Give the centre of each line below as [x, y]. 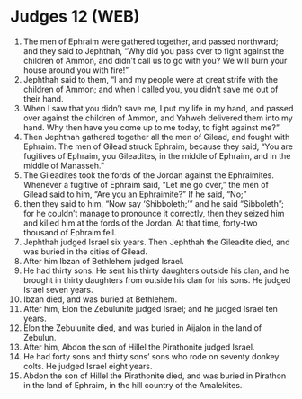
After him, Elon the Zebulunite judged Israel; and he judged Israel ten [150, 308]
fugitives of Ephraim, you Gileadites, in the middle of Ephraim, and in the [157, 155]
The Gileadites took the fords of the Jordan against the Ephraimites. [149, 175]
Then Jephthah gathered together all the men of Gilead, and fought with [156, 137]
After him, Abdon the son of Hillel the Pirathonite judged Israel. [139, 347]
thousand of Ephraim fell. [70, 232]
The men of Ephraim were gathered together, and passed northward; [151, 41]
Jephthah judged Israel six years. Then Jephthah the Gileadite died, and [156, 242]
